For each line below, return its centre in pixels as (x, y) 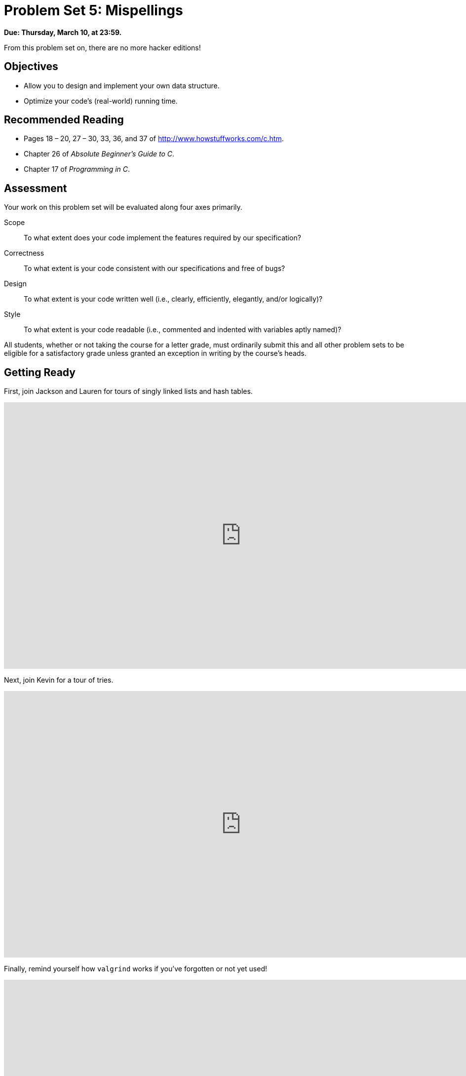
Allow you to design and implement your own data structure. (122, 85)
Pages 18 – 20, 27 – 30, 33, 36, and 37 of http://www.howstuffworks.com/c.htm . (154, 139)
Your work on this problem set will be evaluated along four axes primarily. (123, 207)
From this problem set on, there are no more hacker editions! (102, 47)
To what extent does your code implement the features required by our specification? (162, 238)
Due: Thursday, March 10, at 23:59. (63, 32)
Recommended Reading (64, 120)
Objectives (31, 67)
